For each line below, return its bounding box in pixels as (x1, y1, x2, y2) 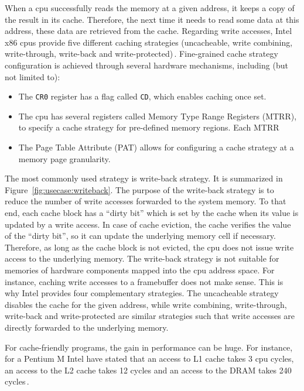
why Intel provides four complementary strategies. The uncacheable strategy (5, 287, 279, 299)
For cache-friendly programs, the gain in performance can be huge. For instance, (5, 341, 293, 353)
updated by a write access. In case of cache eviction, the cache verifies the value (5, 218, 291, 230)
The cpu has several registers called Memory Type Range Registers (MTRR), (18, 109, 297, 122)
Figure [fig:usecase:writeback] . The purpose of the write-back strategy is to (5, 183, 274, 195)
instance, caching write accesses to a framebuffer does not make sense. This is (5, 275, 283, 287)
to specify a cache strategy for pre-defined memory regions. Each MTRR (18, 121, 279, 133)
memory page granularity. (18, 152, 111, 164)
